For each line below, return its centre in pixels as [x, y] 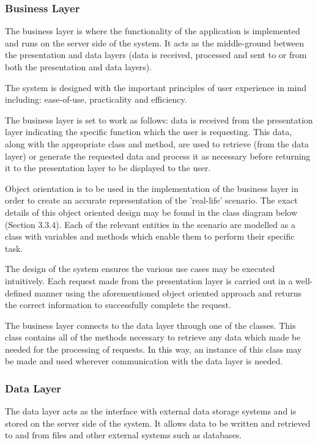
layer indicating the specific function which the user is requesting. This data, [149, 132]
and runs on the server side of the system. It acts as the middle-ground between [155, 42]
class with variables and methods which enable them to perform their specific [150, 236]
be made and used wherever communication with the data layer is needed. [144, 361]
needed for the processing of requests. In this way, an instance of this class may [153, 349]
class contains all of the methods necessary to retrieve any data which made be [153, 337]
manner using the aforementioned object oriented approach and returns [168, 292]
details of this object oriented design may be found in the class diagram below [151, 212]
